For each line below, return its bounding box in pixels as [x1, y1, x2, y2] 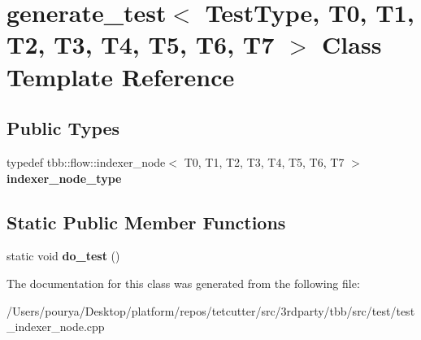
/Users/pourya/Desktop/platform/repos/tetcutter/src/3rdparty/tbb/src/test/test [7, 302, 415, 319]
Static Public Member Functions [7, 209, 286, 234]
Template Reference [7, 59, 235, 93]
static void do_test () [7, 247, 120, 264]
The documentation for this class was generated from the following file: [7, 274, 360, 291]
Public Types [7, 116, 120, 141]
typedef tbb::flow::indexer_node [7, 153, 166, 170]
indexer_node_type [7, 169, 122, 186]
